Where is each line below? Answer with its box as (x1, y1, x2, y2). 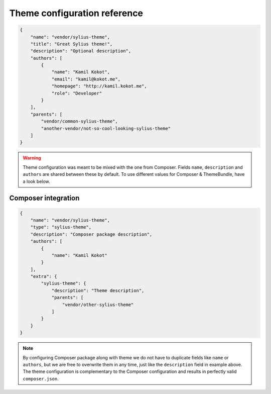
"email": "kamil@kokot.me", (51, 76, 120, 82)
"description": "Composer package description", (30, 231, 153, 237)
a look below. (23, 178, 50, 184)
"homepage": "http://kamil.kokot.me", (51, 83, 148, 89)
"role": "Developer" (51, 90, 102, 96)
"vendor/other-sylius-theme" (62, 302, 134, 308)
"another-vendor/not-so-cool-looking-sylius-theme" (41, 126, 171, 131)
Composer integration (9, 194, 80, 203)
